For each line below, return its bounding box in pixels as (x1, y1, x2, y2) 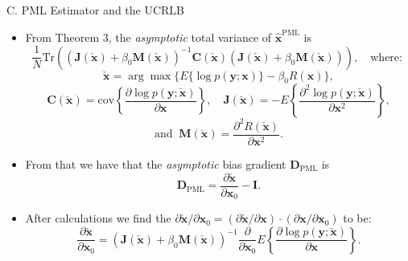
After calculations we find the (25, 210, 171, 226)
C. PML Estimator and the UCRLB (6, 2, 185, 18)
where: (370, 51, 402, 63)
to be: (343, 210, 372, 226)
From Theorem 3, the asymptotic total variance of (25, 28, 272, 45)
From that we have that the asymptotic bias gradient (25, 156, 286, 173)
